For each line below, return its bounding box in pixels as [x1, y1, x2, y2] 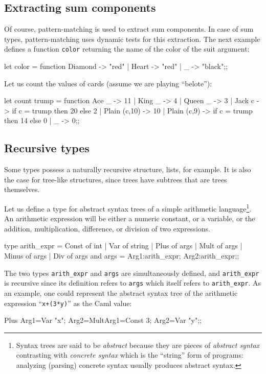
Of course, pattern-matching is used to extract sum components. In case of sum [4, 24, 254, 34]
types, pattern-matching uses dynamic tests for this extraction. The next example [4, 33, 260, 44]
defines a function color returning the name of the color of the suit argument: [4, 43, 250, 54]
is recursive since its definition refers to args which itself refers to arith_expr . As [4, 277, 261, 288]
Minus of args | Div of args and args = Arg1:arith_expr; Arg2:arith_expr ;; [4, 250, 239, 261]
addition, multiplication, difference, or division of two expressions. [4, 223, 210, 233]
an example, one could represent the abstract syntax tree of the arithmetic [4, 287, 238, 298]
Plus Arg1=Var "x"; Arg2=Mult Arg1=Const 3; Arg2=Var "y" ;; [4, 315, 202, 325]
